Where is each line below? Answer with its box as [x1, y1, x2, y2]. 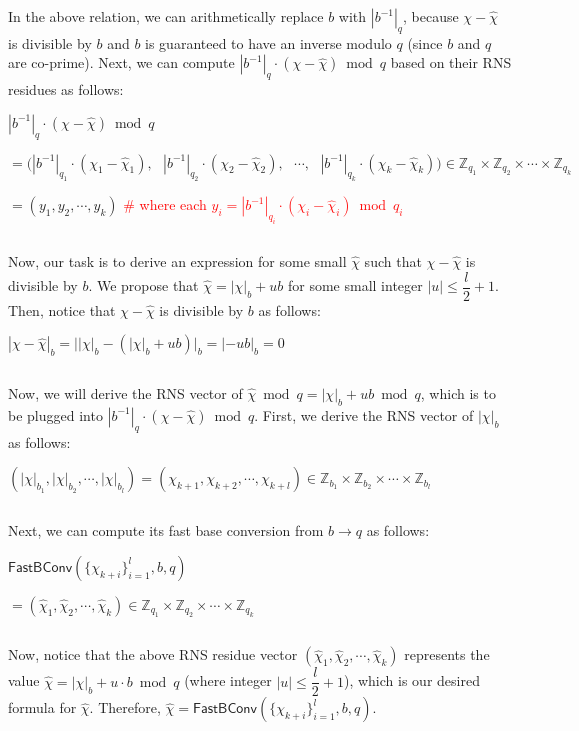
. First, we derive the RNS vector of [254, 404, 474, 425]
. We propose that [88, 275, 199, 296]
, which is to [420, 383, 496, 404]
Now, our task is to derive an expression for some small [8, 251, 347, 272]
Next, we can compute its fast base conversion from [8, 520, 324, 541]
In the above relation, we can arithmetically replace [8, 6, 324, 26]
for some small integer [288, 275, 423, 296]
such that [364, 251, 422, 272]
